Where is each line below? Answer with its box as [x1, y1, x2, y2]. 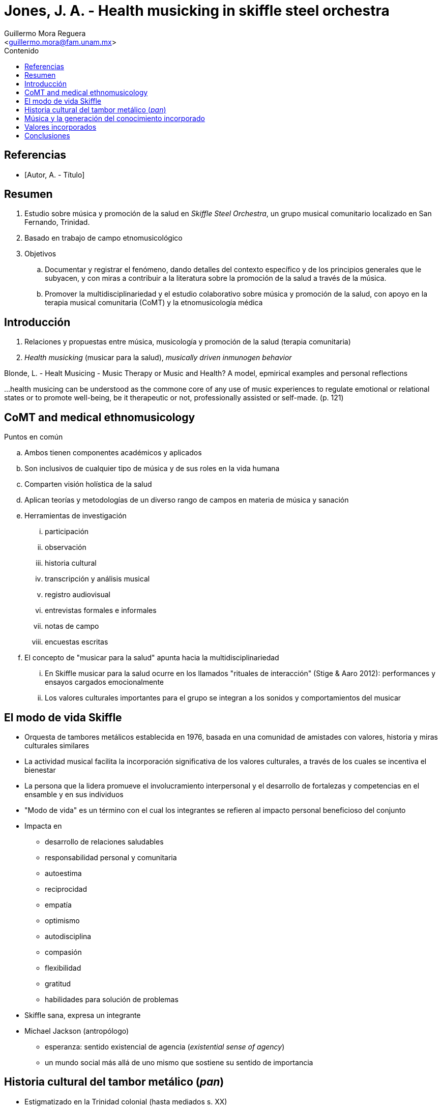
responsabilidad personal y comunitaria [45, 853, 177, 862]
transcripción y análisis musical [45, 574, 150, 583]
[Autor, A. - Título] [24, 170, 85, 179]
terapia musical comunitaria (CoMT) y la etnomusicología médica [45, 298, 263, 307]
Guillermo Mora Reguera [4, 28, 86, 38]
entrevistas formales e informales [45, 606, 157, 615]
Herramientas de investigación [24, 511, 127, 520]
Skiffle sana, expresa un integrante [24, 1010, 141, 1019]
